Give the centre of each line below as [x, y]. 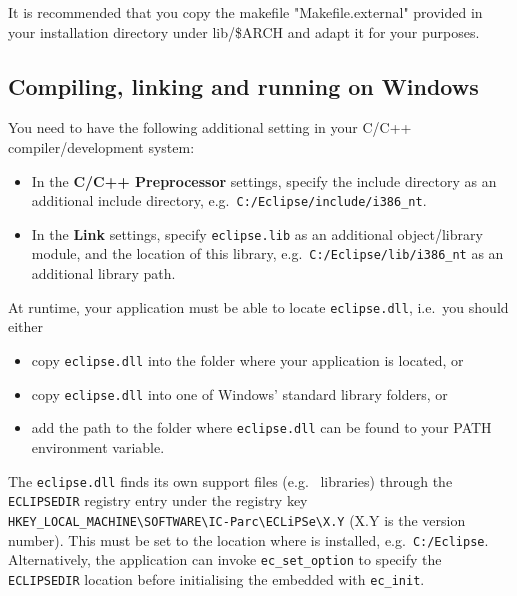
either [26, 326]
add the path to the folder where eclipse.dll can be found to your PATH [261, 427]
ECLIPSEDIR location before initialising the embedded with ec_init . [216, 578]
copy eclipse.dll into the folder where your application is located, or [247, 359]
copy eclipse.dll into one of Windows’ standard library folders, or [239, 393]
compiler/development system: [101, 146]
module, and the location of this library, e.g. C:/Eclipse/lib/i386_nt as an [267, 253]
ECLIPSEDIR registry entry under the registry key [158, 500]
